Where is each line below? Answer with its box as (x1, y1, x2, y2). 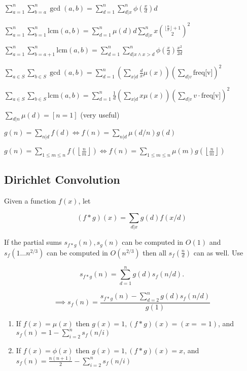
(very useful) (80, 109, 120, 120)
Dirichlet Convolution (4, 172, 120, 187)
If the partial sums (4, 237, 62, 247)
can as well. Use (193, 247, 243, 258)
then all (143, 247, 166, 258)
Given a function (4, 195, 56, 206)
